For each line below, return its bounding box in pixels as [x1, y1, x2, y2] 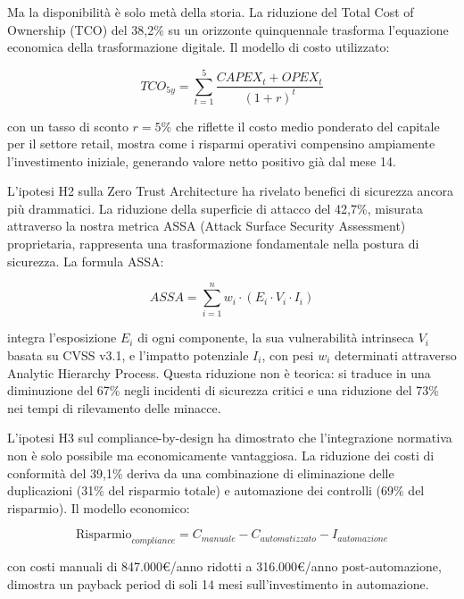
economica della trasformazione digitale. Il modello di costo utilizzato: [7, 38, 390, 56]
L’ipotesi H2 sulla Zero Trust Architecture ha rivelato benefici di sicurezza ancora [7, 181, 454, 200]
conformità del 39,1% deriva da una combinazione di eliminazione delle [7, 463, 394, 482]
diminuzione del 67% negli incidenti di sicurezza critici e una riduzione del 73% [7, 381, 439, 400]
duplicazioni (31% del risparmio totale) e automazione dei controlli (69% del [7, 481, 425, 500]
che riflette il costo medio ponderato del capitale [175, 116, 440, 135]
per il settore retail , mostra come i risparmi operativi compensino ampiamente [7, 134, 435, 153]
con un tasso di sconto [7, 116, 128, 135]
